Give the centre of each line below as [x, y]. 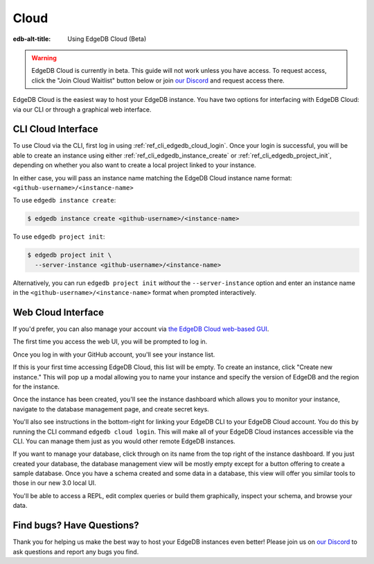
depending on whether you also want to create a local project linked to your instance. [134, 165]
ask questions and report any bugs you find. [76, 552]
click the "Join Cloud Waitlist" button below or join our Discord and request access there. [158, 80]
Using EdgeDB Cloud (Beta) [107, 39]
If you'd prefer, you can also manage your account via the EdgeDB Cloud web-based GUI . [141, 329]
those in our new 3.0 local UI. [54, 483]
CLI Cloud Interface [55, 129]
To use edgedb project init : [59, 237]
